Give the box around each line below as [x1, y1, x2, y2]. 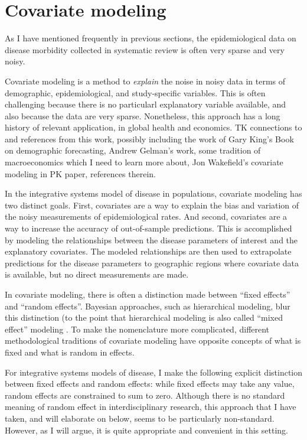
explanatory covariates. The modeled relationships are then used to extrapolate [5, 245, 292, 258]
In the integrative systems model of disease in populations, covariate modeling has [5, 187, 302, 200]
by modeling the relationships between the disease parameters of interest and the [5, 233, 298, 246]
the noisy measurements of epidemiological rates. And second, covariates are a [5, 210, 288, 223]
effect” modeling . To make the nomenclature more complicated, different [5, 322, 270, 335]
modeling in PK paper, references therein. [5, 167, 156, 180]
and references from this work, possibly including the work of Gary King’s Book [5, 132, 294, 145]
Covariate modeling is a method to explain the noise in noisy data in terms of [5, 74, 286, 87]
